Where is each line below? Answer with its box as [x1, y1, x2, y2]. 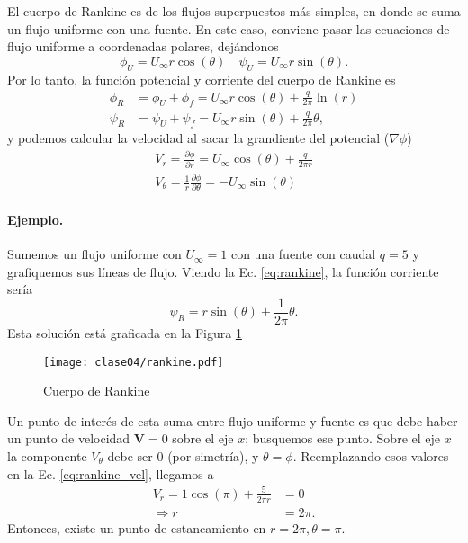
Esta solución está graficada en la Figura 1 [7, 324, 242, 342]
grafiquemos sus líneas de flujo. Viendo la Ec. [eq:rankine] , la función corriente [7, 262, 439, 280]
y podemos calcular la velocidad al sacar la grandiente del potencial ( [7, 129, 390, 147]
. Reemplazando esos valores [292, 447, 449, 466]
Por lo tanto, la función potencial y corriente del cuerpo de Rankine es [7, 69, 396, 88]
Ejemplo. [7, 209, 64, 228]
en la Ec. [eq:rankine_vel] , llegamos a [7, 464, 214, 483]
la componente [7, 447, 87, 466]
